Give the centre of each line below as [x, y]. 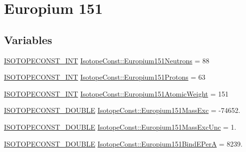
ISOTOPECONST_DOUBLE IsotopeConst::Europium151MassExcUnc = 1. [120, 127]
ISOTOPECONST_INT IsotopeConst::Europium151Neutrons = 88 [107, 60]
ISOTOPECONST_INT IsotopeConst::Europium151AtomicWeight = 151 [116, 93]
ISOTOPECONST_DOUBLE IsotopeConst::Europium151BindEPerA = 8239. [123, 143]
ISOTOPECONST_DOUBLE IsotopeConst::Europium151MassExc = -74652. [122, 110]
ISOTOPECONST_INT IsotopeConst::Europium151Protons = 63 [105, 77]
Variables [28, 39]
